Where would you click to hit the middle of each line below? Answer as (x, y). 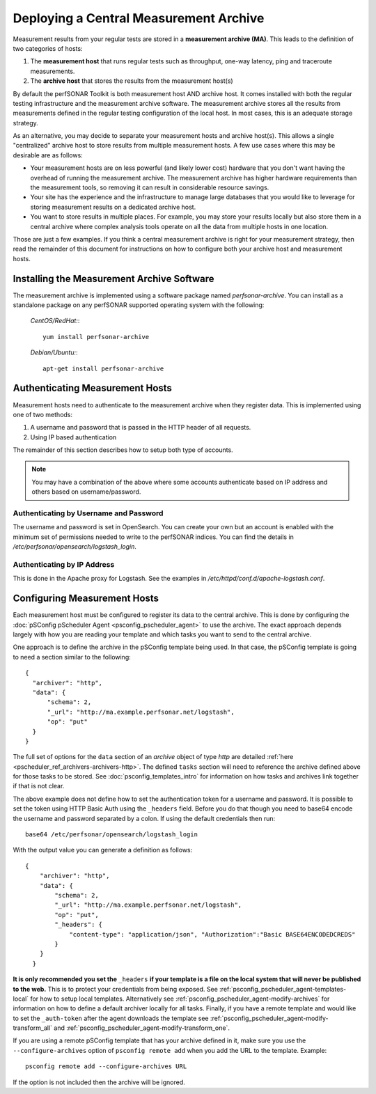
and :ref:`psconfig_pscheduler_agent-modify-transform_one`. (141, 1028)
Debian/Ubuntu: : (54, 352)
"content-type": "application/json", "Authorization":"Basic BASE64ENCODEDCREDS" (212, 934)
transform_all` (32, 1028)
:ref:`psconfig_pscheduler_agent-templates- (283, 989)
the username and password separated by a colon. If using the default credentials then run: (144, 818)
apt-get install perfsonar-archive (103, 368)
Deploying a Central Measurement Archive (139, 18)
